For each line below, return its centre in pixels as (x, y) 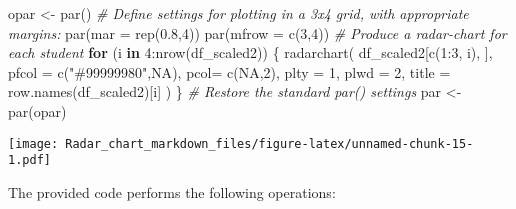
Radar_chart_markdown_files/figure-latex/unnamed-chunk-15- (269, 143)
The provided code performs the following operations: (172, 191)
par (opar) (37, 110)
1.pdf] (29, 160)
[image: (33, 143)
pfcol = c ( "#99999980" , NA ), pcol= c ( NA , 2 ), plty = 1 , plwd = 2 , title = (229, 71)
